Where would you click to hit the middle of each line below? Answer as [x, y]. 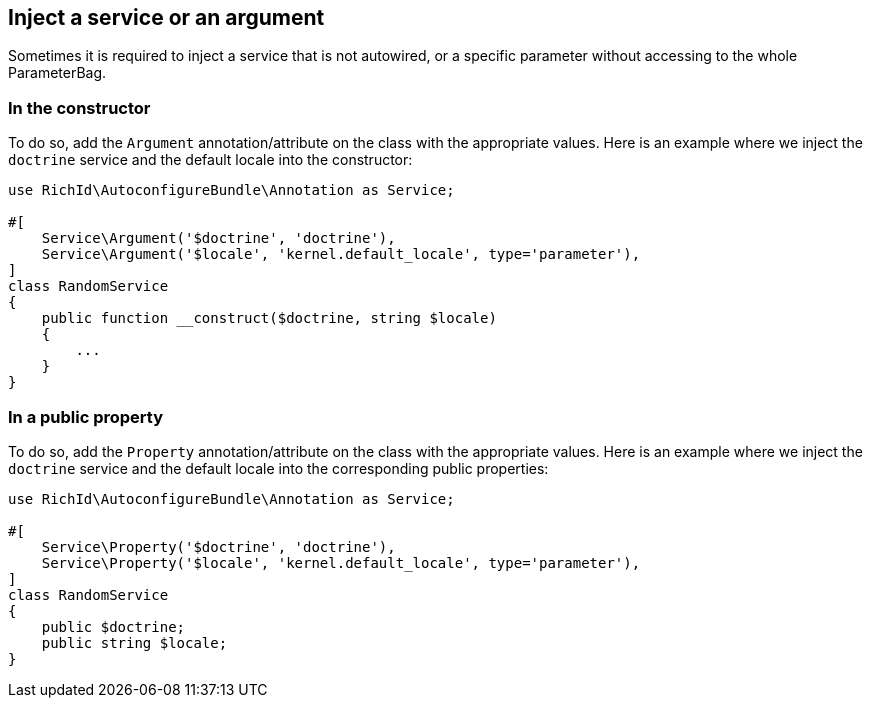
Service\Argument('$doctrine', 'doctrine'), [218, 238]
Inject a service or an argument [166, 17]
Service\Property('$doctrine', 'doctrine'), [218, 546]
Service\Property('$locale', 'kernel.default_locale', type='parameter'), [341, 562]
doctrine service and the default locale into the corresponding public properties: [278, 468]
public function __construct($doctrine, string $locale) [269, 318]
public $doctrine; [113, 626]
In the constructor [79, 107]
